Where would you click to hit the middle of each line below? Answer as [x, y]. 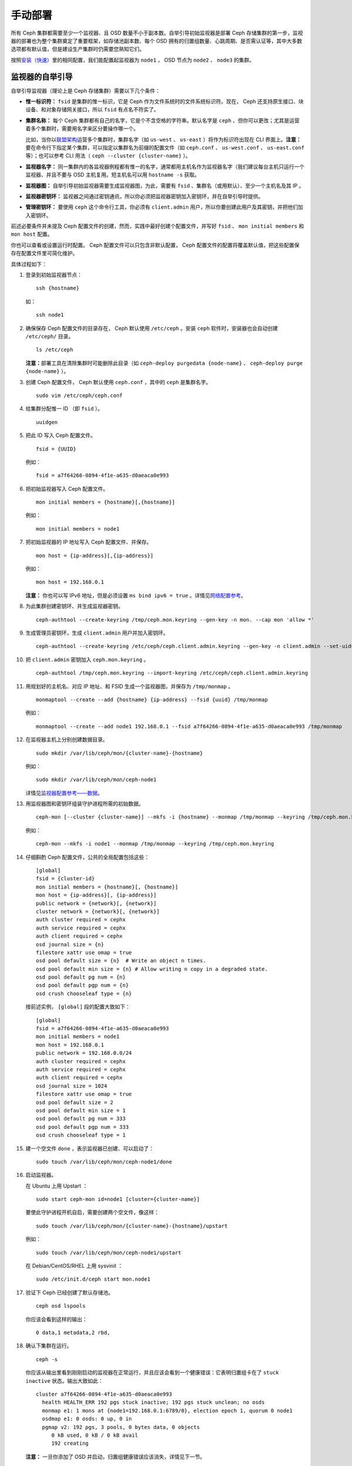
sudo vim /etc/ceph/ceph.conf [79, 395]
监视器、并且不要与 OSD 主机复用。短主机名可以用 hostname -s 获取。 [113, 175]
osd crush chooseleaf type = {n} [84, 993]
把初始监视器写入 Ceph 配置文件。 [67, 488]
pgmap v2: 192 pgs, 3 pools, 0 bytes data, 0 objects [121, 1427]
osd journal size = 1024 [72, 1086]
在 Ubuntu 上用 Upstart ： [57, 1186]
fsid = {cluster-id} [65, 879]
